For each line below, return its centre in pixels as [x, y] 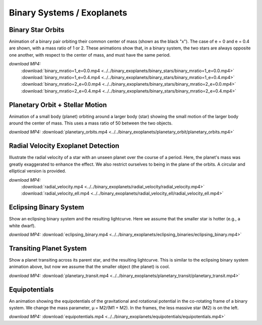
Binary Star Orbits [37, 30]
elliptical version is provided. [38, 171]
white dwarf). [22, 226]
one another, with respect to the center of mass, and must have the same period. [90, 55]
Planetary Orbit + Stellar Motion [58, 105]
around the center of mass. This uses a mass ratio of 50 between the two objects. [91, 123]
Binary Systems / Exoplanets [68, 13]
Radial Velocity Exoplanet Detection [64, 146]
